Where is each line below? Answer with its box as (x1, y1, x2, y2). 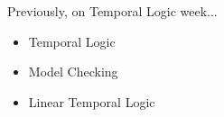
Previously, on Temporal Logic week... (7, 2, 218, 20)
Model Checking (28, 62, 118, 81)
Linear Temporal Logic (28, 92, 155, 111)
